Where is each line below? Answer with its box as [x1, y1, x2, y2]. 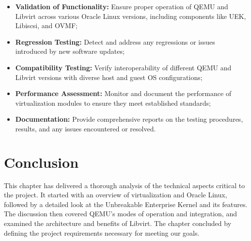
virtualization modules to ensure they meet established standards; [15, 97, 211, 108]
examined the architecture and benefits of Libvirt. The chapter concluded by [4, 218, 232, 228]
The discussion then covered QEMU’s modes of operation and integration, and [4, 209, 237, 219]
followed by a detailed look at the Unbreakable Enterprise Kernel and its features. [4, 199, 248, 209]
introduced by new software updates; [15, 46, 125, 56]
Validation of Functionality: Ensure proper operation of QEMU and [15, 1, 228, 11]
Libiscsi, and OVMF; [15, 20, 78, 31]
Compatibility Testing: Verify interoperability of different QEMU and [15, 62, 232, 72]
